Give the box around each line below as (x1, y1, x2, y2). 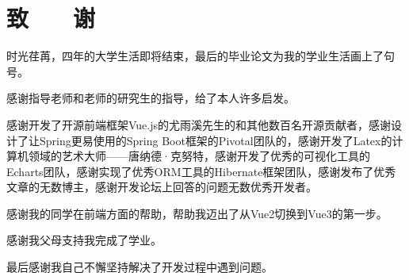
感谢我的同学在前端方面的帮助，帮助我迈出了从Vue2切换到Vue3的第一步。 (6, 205, 388, 221)
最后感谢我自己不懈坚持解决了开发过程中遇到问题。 (6, 259, 273, 275)
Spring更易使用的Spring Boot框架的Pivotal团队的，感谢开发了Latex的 (39, 132, 392, 148)
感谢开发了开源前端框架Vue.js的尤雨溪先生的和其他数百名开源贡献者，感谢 (6, 116, 392, 132)
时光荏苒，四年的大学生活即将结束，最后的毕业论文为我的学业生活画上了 (6, 48, 384, 64)
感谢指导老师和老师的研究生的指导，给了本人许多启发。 (6, 90, 295, 106)
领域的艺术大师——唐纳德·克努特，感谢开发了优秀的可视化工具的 (28, 148, 370, 164)
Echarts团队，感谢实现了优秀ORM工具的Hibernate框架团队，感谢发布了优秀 (6, 163, 396, 179)
